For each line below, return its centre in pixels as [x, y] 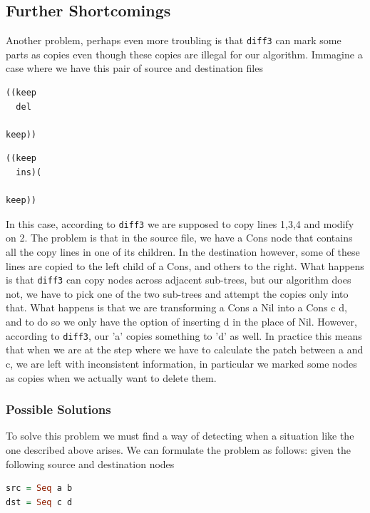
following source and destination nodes [90, 463]
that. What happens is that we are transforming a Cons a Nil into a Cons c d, [176, 307]
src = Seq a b [39, 488]
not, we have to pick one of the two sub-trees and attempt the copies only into [177, 293]
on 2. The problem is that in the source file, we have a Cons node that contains [179, 238]
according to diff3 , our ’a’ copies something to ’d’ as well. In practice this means [184, 335]
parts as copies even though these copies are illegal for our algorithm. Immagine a [184, 54]
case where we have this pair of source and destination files [134, 68]
